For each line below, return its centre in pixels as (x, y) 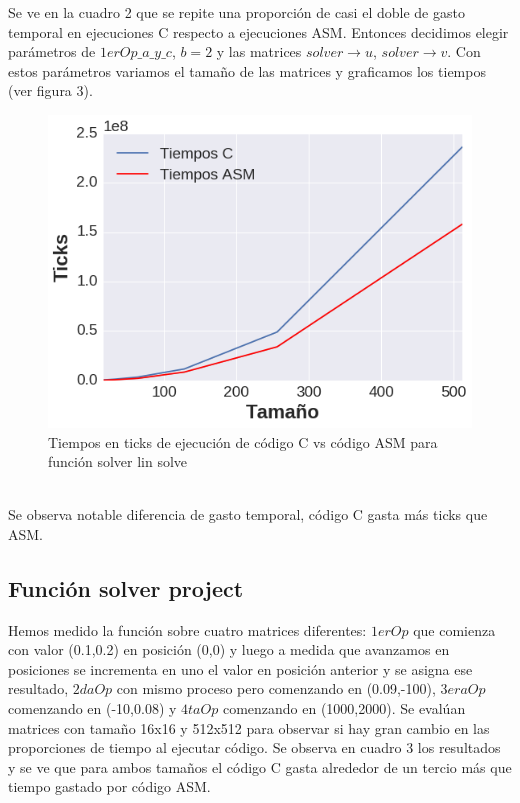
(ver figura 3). (50, 90)
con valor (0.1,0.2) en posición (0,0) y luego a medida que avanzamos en (229, 649)
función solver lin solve (118, 461)
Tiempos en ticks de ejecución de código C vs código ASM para (243, 441)
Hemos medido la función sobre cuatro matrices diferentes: (187, 629)
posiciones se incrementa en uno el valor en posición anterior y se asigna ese (240, 668)
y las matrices (259, 51)
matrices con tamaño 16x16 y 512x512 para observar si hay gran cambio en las (249, 727)
